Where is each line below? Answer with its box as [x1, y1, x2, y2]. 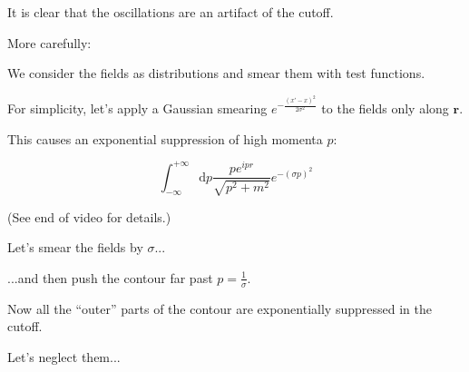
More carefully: [7, 33, 92, 52]
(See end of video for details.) [7, 207, 171, 226]
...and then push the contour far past [7, 268, 213, 287]
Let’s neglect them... [7, 347, 121, 366]
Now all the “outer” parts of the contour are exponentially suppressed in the [7, 299, 432, 318]
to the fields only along [321, 98, 449, 117]
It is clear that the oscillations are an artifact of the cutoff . [7, 3, 334, 21]
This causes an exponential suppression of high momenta [7, 129, 323, 148]
